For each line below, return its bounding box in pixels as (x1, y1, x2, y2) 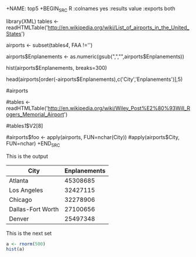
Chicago (9, 195, 32, 204)
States (6, 30, 22, 37)
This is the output (6, 153, 49, 160)
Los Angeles (9, 186, 43, 194)
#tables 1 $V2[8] (6, 122, 43, 129)
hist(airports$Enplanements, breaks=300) (6, 64, 107, 71)
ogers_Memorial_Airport (6, 111, 64, 118)
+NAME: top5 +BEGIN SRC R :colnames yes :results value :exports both (6, 5, 176, 13)
